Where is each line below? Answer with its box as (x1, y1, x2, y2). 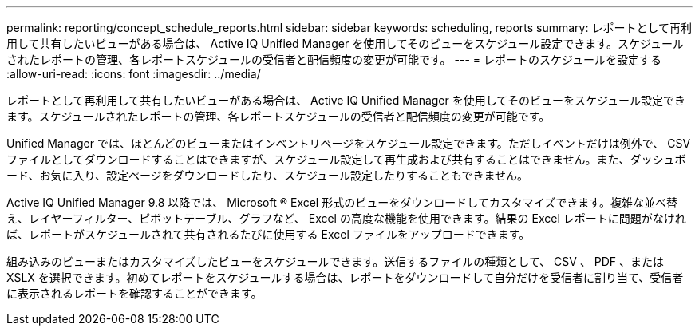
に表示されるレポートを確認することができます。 (6, 287, 263, 300)
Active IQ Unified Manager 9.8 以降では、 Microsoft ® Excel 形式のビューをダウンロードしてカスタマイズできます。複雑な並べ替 (6, 196, 677, 209)
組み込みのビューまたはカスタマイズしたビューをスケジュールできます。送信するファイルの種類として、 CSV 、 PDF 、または (6, 255, 665, 268)
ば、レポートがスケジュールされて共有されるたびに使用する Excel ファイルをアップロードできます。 (6, 227, 531, 241)
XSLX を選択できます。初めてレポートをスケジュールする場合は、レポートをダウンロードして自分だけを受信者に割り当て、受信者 (6, 271, 684, 284)
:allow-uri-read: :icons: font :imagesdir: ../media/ (6, 67, 261, 81)
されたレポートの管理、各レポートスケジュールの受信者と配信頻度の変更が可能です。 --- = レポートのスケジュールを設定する (6, 53, 662, 66)
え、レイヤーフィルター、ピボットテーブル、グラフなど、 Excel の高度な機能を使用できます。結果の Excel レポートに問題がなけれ (6, 211, 686, 225)
